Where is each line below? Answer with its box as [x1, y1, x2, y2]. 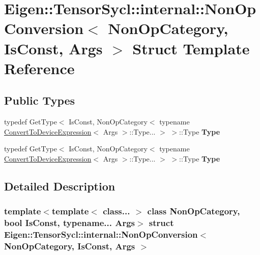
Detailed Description [4, 178, 115, 194]
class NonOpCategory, [147, 205, 240, 217]
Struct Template [132, 38, 250, 58]
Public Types [4, 92, 75, 108]
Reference [4, 57, 75, 78]
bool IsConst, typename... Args [4, 216, 135, 229]
